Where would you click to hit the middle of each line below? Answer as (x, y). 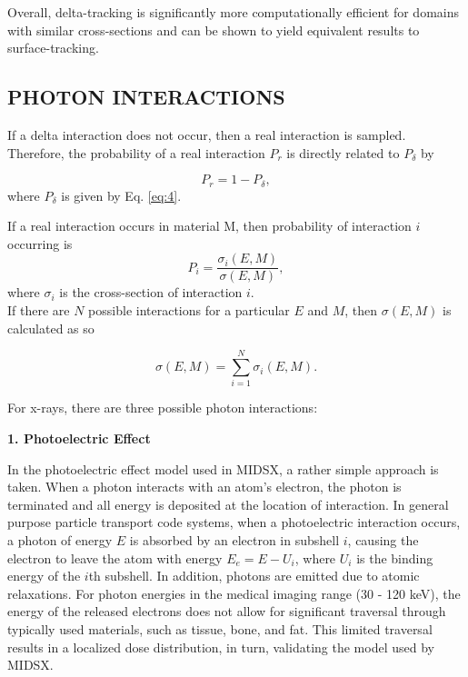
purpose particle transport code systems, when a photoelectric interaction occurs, (234, 522)
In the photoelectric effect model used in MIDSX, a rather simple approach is (223, 468)
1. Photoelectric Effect (79, 438)
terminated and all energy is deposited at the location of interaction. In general (228, 504)
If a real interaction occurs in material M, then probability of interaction (209, 226)
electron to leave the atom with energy (115, 558)
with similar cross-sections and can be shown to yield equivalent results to (214, 30)
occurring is (40, 243)
